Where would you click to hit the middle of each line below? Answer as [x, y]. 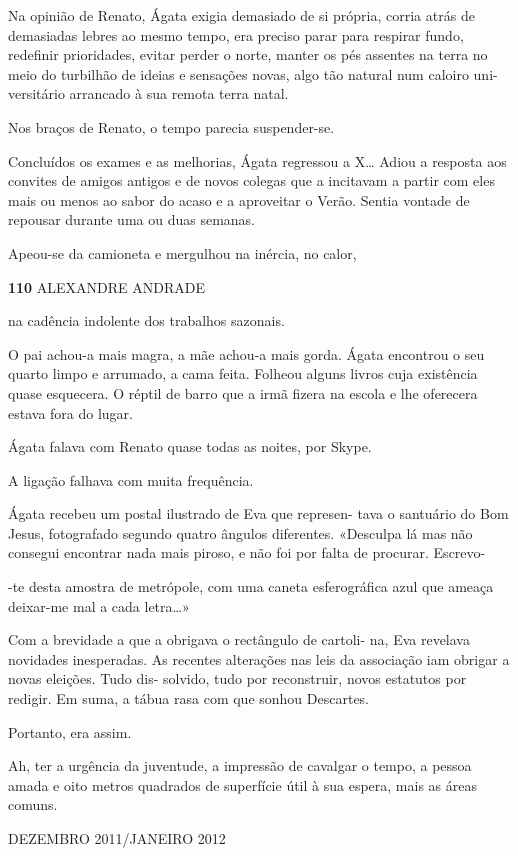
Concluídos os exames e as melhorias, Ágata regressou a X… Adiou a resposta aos [257, 160]
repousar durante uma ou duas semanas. [131, 219]
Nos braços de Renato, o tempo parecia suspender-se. [171, 126]
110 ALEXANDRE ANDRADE [107, 286]
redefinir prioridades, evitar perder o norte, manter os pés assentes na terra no [248, 54]
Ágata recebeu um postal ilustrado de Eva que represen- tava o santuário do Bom [258, 513]
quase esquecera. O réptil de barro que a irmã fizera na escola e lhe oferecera [243, 392]
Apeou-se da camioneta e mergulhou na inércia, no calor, [182, 252]
